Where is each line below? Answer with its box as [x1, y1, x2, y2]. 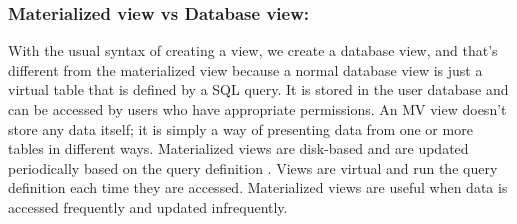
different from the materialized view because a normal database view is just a [8, 59, 483, 80]
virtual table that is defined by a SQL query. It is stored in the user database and [8, 79, 509, 100]
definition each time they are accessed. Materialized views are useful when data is [8, 177, 508, 198]
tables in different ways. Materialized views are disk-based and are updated [8, 138, 469, 159]
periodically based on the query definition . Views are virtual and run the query [8, 157, 498, 178]
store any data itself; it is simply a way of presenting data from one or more [8, 118, 473, 139]
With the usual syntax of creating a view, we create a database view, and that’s [8, 40, 498, 61]
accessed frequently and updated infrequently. [8, 196, 288, 217]
